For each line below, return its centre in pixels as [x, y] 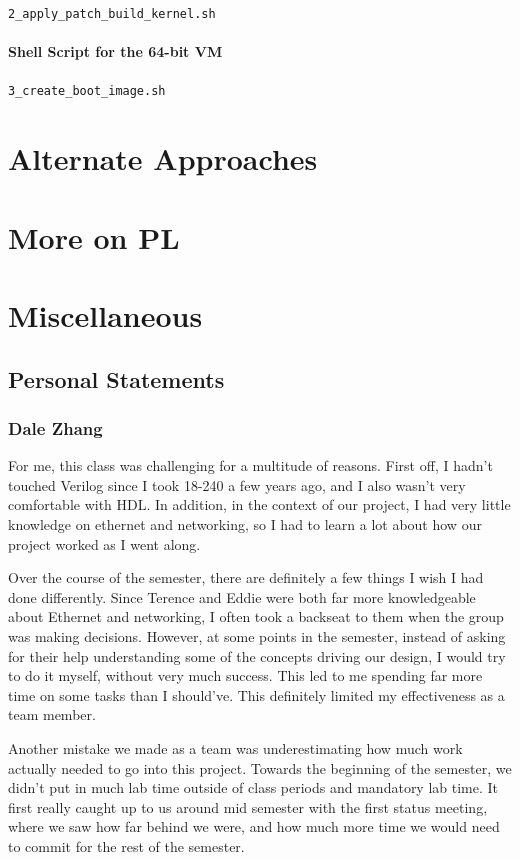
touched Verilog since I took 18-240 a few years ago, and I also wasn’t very [237, 484]
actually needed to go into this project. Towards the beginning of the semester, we [260, 767]
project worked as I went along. [104, 543]
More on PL [94, 236]
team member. [52, 714]
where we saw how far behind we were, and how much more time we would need [254, 826]
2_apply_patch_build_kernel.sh [112, 14]
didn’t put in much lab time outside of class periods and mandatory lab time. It [253, 787]
